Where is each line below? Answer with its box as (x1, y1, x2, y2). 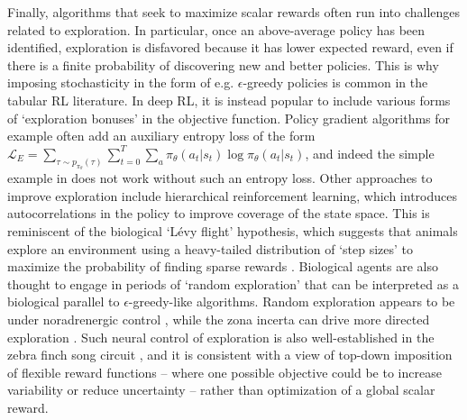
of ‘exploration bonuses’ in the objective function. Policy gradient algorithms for (7, 108, 451, 127)
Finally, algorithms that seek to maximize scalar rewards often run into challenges (7, 3, 461, 21)
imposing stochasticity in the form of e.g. (7, 73, 234, 92)
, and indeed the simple (305, 143, 435, 162)
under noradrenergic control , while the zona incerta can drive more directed (7, 309, 430, 328)
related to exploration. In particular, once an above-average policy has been (7, 20, 426, 39)
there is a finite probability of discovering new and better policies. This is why (7, 55, 439, 74)
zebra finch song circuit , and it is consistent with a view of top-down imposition (7, 345, 453, 364)
